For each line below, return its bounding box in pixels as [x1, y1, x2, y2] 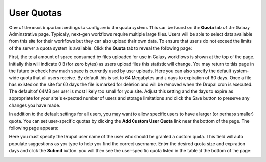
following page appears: [9, 125, 59, 131]
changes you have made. [9, 102, 61, 108]
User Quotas [9, 7, 62, 18]
